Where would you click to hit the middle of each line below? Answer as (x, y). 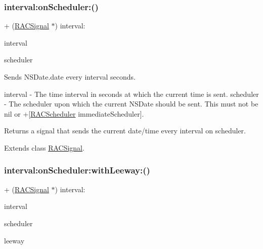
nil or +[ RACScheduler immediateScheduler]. (74, 113)
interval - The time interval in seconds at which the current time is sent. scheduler (131, 94)
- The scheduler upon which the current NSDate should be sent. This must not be (131, 104)
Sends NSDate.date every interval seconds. (70, 77)
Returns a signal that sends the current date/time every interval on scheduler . (125, 131)
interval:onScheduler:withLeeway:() (77, 170)
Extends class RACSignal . (44, 147)
